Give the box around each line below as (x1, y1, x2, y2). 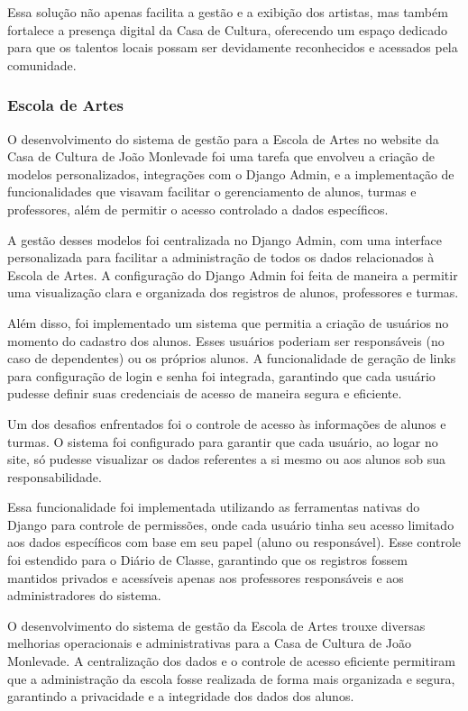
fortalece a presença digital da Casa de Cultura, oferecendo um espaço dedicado (7, 20, 448, 39)
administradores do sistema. (7, 586, 161, 605)
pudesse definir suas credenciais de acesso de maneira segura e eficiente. (7, 384, 402, 403)
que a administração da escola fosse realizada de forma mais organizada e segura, (7, 669, 455, 688)
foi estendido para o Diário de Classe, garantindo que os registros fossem (7, 551, 408, 570)
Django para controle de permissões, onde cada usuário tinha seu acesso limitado (7, 515, 454, 533)
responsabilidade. (7, 467, 102, 486)
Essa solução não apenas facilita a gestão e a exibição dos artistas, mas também (7, 3, 448, 21)
